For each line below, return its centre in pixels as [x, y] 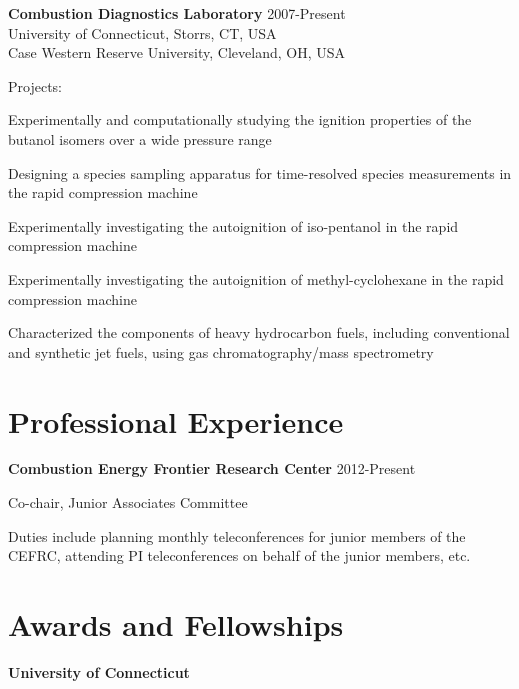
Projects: [35, 85]
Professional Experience [176, 420]
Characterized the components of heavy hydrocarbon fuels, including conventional [259, 332]
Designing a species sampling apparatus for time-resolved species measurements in [260, 172]
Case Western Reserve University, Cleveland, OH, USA [176, 52]
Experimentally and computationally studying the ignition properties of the [240, 119]
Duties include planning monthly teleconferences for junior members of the [237, 535]
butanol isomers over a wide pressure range [140, 138]
